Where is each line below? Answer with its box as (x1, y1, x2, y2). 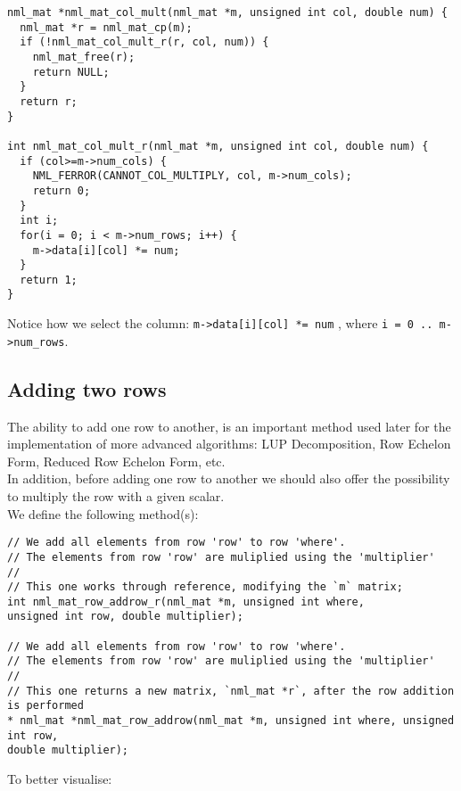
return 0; (32, 184, 91, 197)
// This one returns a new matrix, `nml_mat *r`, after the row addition (7, 684, 455, 697)
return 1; (20, 273, 78, 286)
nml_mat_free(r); (32, 50, 136, 63)
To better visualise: (7, 770, 112, 788)
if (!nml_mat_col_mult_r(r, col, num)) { (20, 36, 269, 49)
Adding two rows (7, 375, 167, 402)
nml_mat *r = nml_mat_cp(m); (20, 21, 193, 34)
